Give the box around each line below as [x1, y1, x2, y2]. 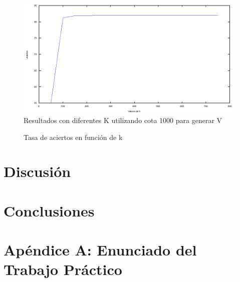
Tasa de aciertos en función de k [24, 131, 123, 142]
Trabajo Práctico [4, 259, 122, 279]
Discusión [4, 161, 71, 181]
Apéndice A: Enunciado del [4, 239, 197, 260]
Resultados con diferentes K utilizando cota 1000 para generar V [24, 114, 222, 125]
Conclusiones [4, 200, 95, 220]
